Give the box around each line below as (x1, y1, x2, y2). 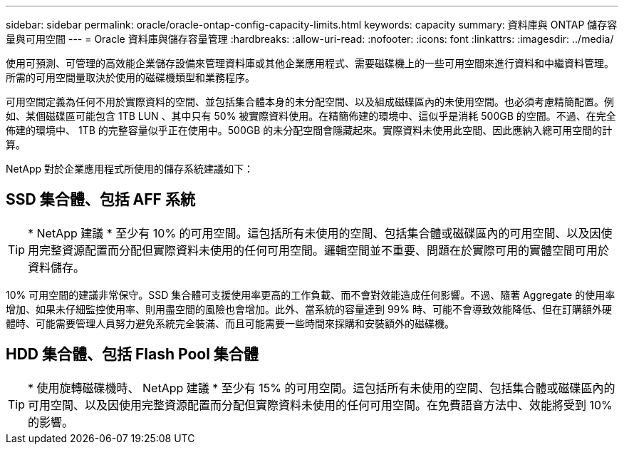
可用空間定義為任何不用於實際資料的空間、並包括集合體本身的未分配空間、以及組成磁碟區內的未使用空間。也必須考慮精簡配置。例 (6, 96, 614, 108)
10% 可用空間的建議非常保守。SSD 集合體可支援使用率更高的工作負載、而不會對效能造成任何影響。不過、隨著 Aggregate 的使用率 (6, 288, 615, 301)
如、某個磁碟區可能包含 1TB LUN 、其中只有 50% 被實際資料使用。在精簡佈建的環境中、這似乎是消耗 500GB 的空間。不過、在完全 (6, 110, 616, 122)
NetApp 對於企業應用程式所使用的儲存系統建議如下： (6, 163, 254, 175)
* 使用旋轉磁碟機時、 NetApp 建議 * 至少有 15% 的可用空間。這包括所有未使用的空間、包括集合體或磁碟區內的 (28, 380, 615, 395)
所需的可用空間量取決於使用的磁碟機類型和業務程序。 (6, 71, 255, 83)
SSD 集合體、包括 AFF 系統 (6, 190, 195, 209)
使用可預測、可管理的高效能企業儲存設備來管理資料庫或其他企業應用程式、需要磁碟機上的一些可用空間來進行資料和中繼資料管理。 (6, 57, 614, 69)
